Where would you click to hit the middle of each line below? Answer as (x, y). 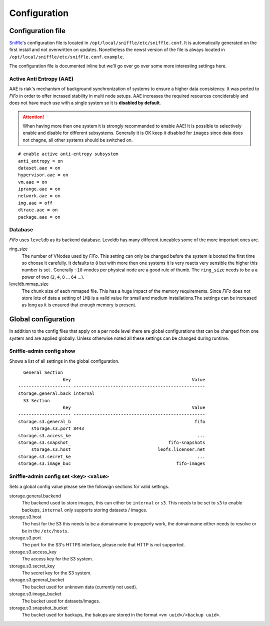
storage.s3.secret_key (32, 566)
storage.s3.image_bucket (35, 594)
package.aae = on (39, 217)
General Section (43, 373)
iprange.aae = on (39, 189)
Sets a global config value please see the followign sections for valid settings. (89, 487)
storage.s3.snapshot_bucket (38, 607)
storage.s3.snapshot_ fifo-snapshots (112, 443)
